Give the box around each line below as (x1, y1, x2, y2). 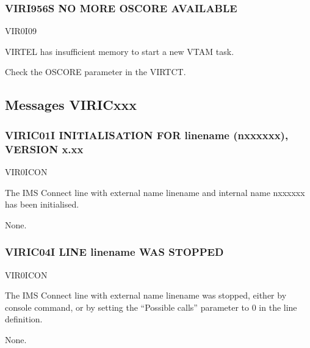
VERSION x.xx (5, 141, 84, 156)
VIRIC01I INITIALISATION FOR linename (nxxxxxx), (5, 127, 289, 142)
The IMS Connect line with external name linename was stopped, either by (5, 289, 287, 302)
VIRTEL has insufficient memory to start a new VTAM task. (5, 45, 234, 57)
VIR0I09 (5, 24, 37, 37)
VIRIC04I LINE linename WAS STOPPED (5, 244, 224, 259)
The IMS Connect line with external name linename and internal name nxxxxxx (5, 186, 305, 198)
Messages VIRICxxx (5, 95, 137, 114)
